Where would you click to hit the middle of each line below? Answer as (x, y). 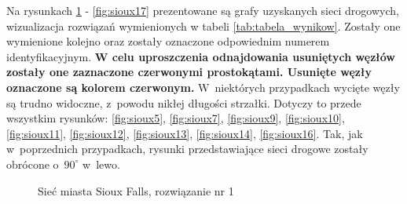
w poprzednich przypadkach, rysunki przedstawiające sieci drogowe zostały (187, 149)
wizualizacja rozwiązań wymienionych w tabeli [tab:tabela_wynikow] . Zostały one (203, 25)
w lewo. (101, 164)
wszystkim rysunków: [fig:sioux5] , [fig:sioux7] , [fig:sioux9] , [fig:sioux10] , (176, 118)
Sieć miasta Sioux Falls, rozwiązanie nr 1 (136, 190)
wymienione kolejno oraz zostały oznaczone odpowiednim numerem (168, 41)
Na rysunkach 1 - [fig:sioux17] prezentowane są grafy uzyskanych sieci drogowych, (203, 10)
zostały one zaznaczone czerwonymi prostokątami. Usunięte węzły (189, 72)
